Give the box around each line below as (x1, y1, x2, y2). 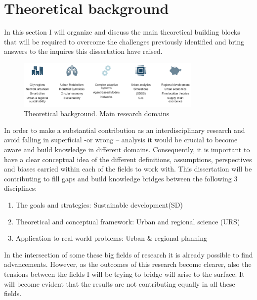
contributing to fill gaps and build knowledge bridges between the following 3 (4, 173, 238, 183)
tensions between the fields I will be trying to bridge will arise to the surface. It (4, 268, 245, 279)
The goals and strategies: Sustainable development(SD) (15, 200, 183, 210)
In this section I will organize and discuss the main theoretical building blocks (4, 27, 240, 37)
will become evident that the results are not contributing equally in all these (4, 278, 235, 289)
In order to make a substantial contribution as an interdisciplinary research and (4, 125, 245, 135)
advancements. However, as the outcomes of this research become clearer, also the (4, 259, 252, 269)
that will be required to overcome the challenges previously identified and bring (4, 36, 245, 46)
